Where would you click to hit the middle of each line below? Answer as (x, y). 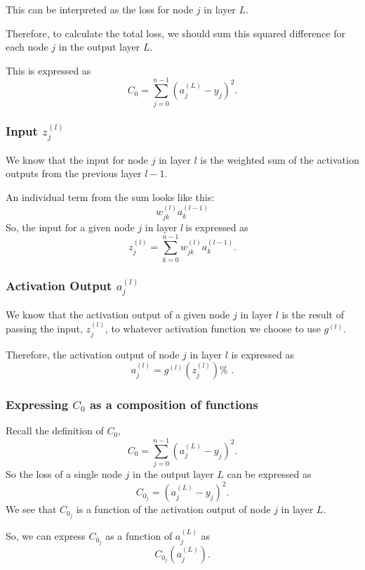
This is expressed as (48, 70)
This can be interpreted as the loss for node (100, 9)
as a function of (139, 536)
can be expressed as (269, 474)
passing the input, (44, 329)
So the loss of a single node (64, 474)
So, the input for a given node (70, 227)
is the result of (313, 314)
